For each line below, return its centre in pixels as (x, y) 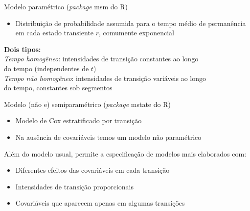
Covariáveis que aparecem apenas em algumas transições (100, 203)
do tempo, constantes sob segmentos (58, 88)
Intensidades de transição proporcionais (74, 186)
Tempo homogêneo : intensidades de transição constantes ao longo (101, 59)
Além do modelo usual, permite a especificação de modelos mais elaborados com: (125, 153)
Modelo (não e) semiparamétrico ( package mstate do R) (87, 104)
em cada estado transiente (55, 33)
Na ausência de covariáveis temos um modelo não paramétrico (108, 137)
